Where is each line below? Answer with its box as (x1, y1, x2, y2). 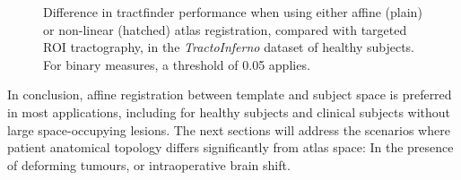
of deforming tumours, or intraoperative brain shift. (7, 155, 291, 174)
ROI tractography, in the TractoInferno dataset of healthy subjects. (43, 38, 415, 56)
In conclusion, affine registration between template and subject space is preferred (7, 85, 452, 104)
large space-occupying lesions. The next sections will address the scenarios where (7, 120, 450, 139)
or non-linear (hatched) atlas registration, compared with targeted (43, 20, 407, 39)
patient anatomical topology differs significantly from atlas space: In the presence (7, 138, 454, 157)
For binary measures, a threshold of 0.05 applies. (43, 55, 310, 73)
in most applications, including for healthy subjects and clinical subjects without (7, 102, 451, 121)
